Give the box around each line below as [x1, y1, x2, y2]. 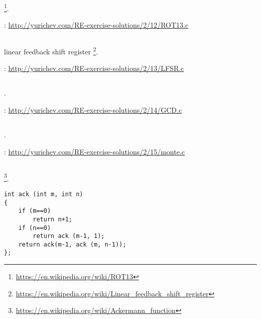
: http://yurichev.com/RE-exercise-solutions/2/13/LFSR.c [4, 63, 184, 73]
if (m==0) [18, 207, 51, 215]
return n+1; [33, 215, 73, 223]
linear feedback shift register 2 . [4, 45, 98, 56]
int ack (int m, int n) [4, 190, 83, 198]
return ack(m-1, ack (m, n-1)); [18, 241, 126, 248]
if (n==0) [18, 224, 51, 231]
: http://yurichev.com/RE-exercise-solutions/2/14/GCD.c [4, 105, 182, 115]
